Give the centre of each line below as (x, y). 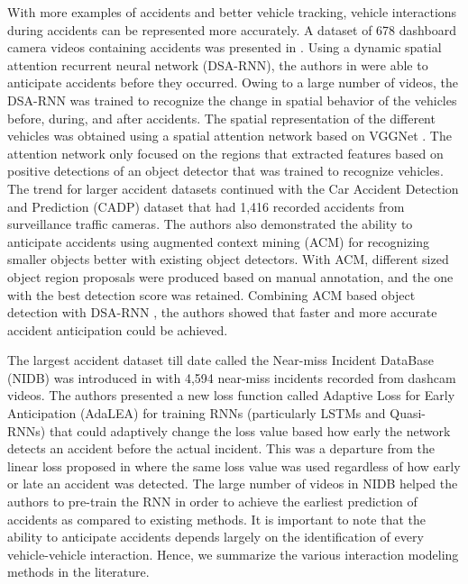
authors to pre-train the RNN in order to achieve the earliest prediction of (212, 502)
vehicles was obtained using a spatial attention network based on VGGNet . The (229, 136)
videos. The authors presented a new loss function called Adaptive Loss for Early (231, 395)
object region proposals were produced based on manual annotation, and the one (230, 276)
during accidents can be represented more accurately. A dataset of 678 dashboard (232, 29)
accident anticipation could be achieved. (118, 329)
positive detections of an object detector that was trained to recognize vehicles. (225, 171)
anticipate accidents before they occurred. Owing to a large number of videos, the (233, 82)
